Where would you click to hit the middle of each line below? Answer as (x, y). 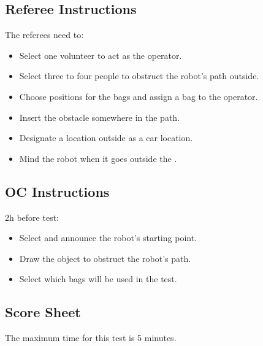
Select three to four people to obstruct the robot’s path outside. (139, 76)
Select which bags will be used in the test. (98, 279)
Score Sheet (43, 312)
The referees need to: (44, 35)
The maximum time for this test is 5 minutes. (91, 338)
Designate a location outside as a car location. (106, 138)
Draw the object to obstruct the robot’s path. (105, 258)
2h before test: (32, 217)
